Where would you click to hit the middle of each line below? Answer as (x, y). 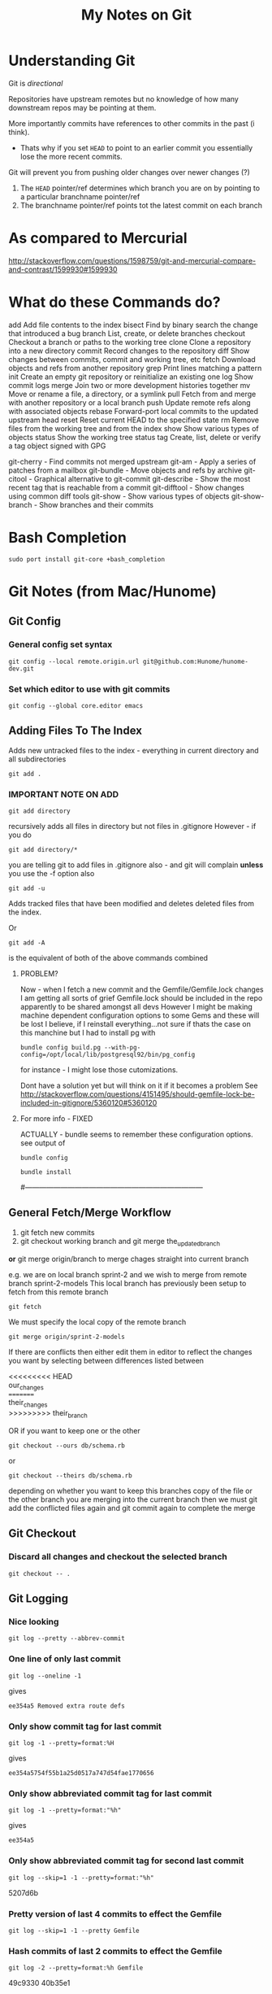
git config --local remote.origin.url (74, 661)
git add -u (27, 888)
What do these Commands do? (114, 302)
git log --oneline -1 (45, 1676)
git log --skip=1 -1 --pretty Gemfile (74, 1931)
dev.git (22, 669)
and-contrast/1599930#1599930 (63, 269)
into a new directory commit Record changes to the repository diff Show (129, 351)
